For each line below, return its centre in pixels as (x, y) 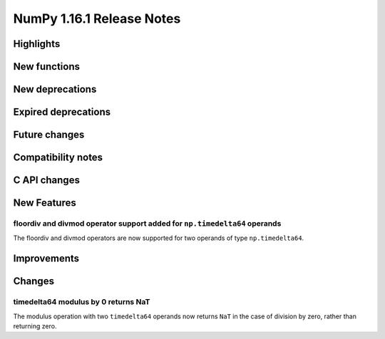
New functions (47, 67)
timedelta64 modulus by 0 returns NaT (82, 302)
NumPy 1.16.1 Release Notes (97, 19)
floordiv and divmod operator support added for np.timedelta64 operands (147, 224)
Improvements (46, 259)
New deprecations (55, 89)
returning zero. (35, 326)
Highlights (37, 44)
